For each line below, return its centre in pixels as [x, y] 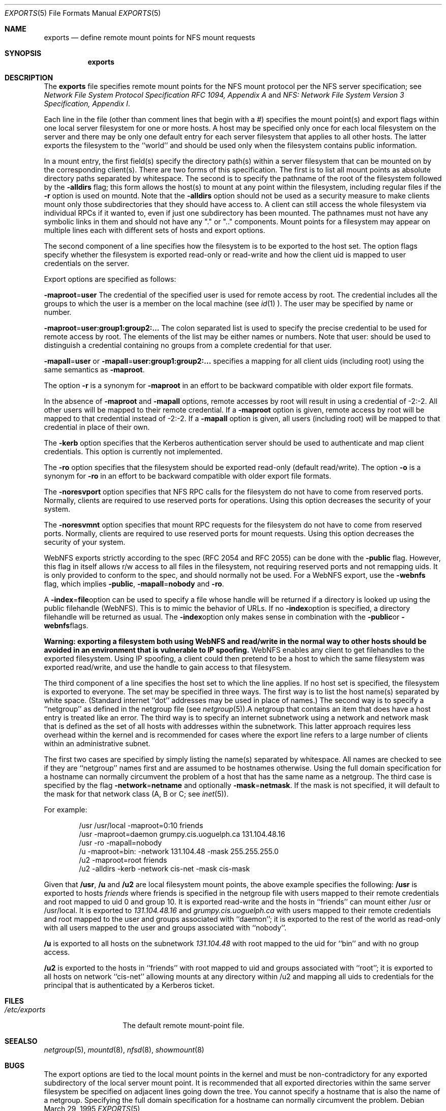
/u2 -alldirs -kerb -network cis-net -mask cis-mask [165, 869]
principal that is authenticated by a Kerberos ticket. [129, 985]
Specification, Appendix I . [87, 104]
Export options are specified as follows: [110, 279]
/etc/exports [25, 1010]
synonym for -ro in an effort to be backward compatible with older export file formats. [188, 476]
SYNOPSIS [23, 53]
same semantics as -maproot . [94, 370]
